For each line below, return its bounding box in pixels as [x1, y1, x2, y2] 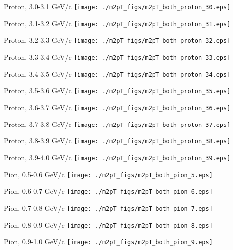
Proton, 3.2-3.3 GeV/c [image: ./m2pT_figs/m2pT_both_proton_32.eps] [4, 35, 231, 45]
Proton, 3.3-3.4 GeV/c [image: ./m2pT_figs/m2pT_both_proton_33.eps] [4, 51, 231, 62]
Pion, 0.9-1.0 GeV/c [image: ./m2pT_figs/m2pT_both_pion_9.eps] [4, 236, 213, 247]
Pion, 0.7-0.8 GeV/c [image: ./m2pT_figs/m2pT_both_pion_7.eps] [4, 202, 213, 213]
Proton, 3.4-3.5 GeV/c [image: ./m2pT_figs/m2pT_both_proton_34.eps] [4, 68, 231, 79]
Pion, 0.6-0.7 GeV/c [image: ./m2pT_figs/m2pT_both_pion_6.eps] [4, 186, 213, 196]
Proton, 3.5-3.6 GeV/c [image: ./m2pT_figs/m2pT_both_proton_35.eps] [4, 85, 231, 96]
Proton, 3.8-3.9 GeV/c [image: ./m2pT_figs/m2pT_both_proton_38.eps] [4, 135, 231, 146]
